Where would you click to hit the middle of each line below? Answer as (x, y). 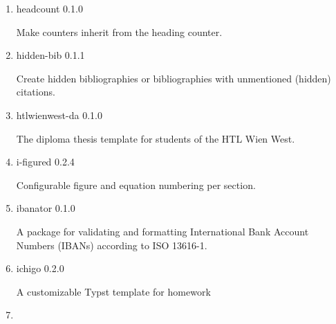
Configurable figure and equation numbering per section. (136, 184)
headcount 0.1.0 (49, 8)
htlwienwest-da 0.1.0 (59, 115)
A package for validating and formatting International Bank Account (162, 231)
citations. (36, 92)
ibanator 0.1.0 (46, 208)
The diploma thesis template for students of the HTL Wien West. (156, 138)
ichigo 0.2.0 (40, 268)
